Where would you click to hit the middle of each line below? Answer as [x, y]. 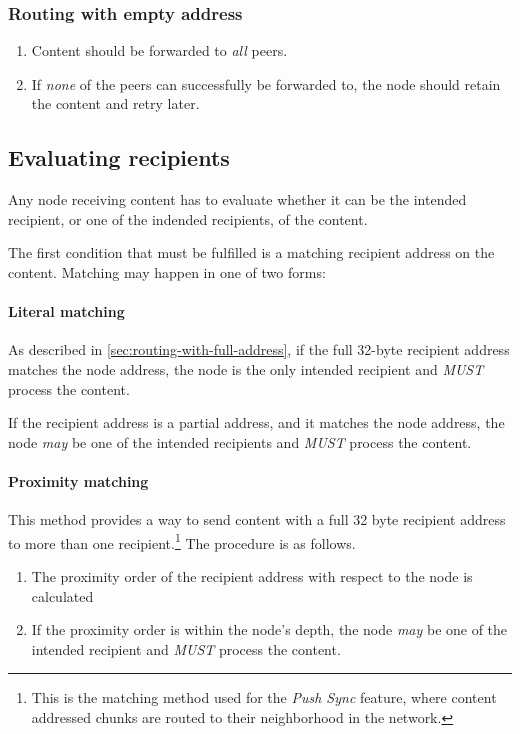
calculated [62, 595]
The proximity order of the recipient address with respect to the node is [252, 575]
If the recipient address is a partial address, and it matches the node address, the [256, 422]
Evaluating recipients [119, 157]
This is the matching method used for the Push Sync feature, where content [264, 697]
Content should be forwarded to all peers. [159, 50]
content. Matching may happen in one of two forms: [167, 271]
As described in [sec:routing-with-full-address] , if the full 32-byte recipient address [259, 349]
